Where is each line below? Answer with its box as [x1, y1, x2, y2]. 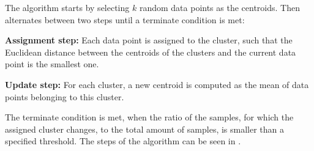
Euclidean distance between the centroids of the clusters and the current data [5, 45, 296, 58]
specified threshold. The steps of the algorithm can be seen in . [5, 134, 241, 147]
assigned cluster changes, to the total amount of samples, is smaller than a [5, 122, 285, 135]
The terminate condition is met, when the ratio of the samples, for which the [5, 111, 294, 123]
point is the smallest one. [5, 57, 99, 70]
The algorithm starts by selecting [5, 1, 130, 13]
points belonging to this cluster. [5, 90, 124, 103]
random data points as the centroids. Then [139, 1, 300, 13]
